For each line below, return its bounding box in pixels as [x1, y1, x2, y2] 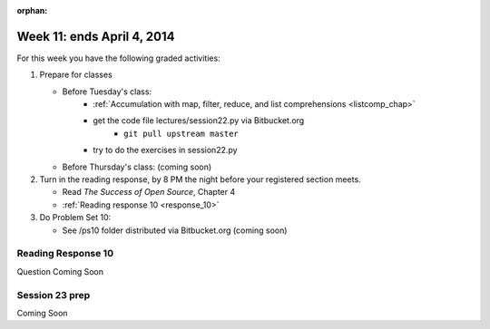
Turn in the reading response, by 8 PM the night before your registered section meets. [39, 174, 362, 185]
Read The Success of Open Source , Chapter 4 [62, 187, 236, 198]
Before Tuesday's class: [62, 86, 152, 97]
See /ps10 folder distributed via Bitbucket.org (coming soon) [62, 225, 288, 236]
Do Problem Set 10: [39, 212, 112, 223]
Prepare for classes [39, 69, 113, 81]
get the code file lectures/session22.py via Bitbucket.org [93, 115, 305, 126]
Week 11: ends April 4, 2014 [16, 28, 175, 44]
